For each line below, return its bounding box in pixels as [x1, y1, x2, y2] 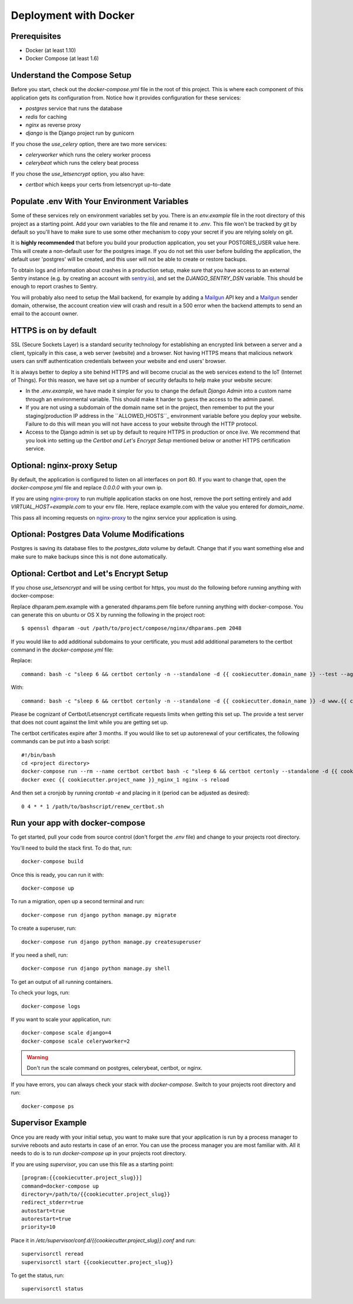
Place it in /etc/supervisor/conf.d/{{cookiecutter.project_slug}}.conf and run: [11, 1236, 196, 1244]
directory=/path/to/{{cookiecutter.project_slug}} [21, 1190, 171, 1197]
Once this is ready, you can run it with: [11, 871, 104, 878]
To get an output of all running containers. [11, 978, 113, 985]
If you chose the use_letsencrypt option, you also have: [11, 170, 145, 177]
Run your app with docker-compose [11, 818, 145, 828]
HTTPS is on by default [11, 325, 97, 335]
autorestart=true [21, 1216, 71, 1222]
